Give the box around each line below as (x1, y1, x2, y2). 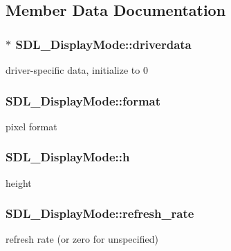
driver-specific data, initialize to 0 (6, 63, 148, 77)
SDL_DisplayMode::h (6, 148, 130, 165)
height (6, 175, 32, 190)
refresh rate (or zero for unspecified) (6, 232, 158, 246)
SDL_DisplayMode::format (6, 92, 161, 109)
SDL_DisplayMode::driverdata (15, 35, 192, 52)
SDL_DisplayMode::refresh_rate (6, 205, 194, 222)
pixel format (6, 119, 57, 133)
